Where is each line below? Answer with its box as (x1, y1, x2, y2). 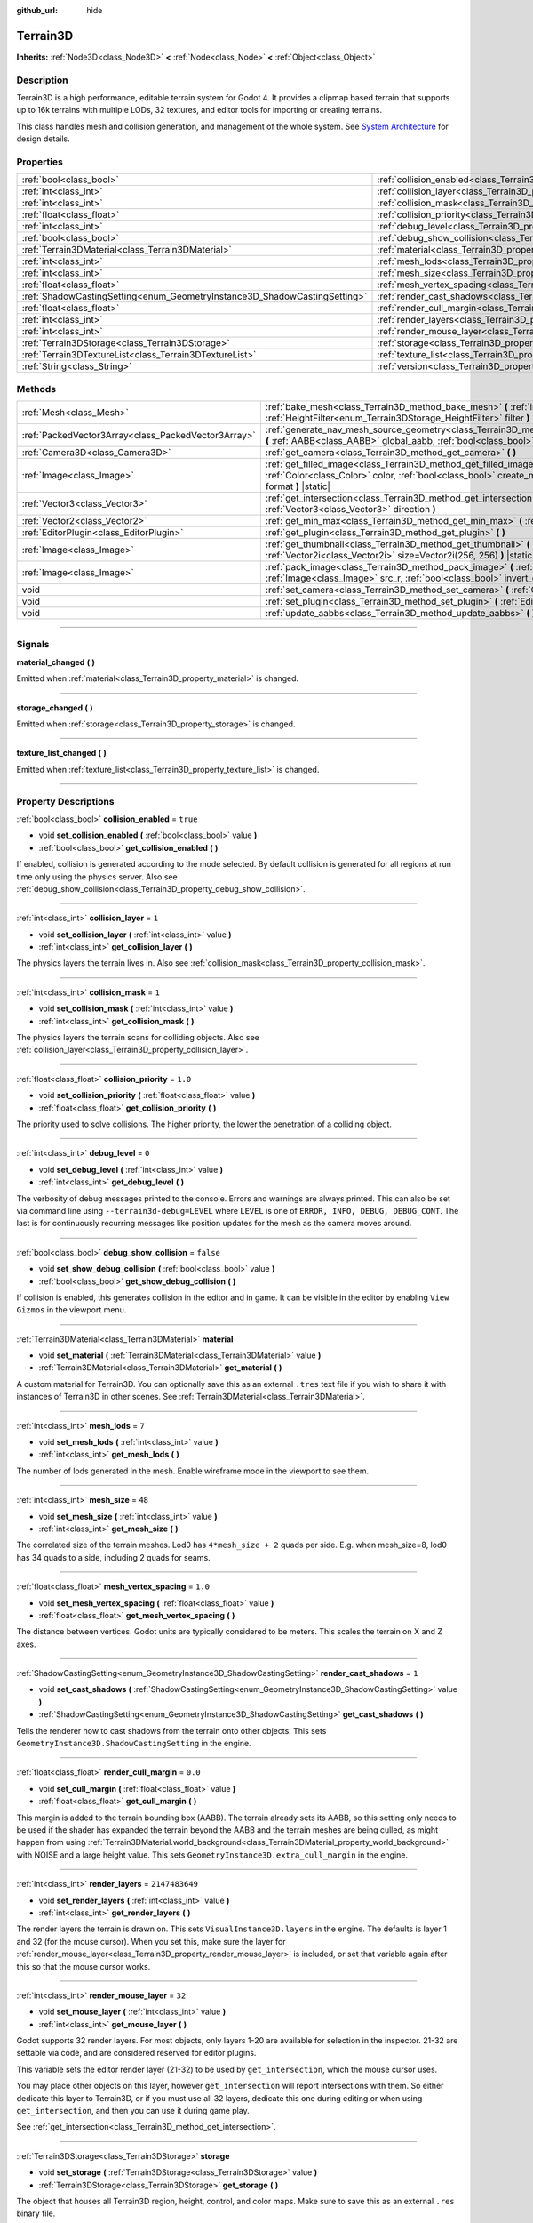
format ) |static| (265, 480, 330, 493)
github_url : (16, 5, 58, 15)
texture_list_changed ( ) (16, 748, 107, 758)
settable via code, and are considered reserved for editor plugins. (16, 2048, 257, 2058)
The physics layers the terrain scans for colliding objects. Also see (16, 1032, 259, 1043)
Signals (16, 638, 50, 651)
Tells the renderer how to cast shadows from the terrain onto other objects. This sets (16, 1725, 327, 1736)
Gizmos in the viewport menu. (16, 1304, 127, 1315)
